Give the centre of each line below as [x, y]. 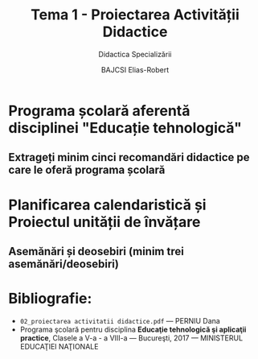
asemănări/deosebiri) [63, 264]
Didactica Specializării [135, 54]
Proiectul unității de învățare [104, 222]
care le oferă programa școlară [87, 170]
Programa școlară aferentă [99, 111]
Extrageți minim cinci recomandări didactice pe [129, 157]
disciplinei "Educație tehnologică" [125, 128]
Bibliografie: [50, 299]
